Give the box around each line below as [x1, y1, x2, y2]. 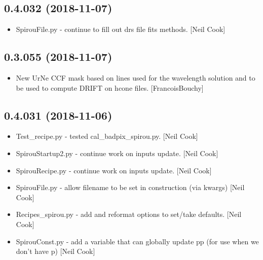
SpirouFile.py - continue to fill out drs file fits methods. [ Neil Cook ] [16, 24, 226, 34]
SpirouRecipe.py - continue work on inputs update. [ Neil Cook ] [16, 165, 212, 175]
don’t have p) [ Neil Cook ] [16, 246, 95, 256]
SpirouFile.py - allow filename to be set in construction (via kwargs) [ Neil [16, 182, 245, 193]
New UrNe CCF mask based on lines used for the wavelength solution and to [16, 72, 255, 83]
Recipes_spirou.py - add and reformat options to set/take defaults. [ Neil [16, 209, 242, 219]
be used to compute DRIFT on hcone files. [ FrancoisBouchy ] [16, 82, 204, 93]
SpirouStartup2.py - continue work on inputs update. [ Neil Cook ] [16, 147, 218, 158]
